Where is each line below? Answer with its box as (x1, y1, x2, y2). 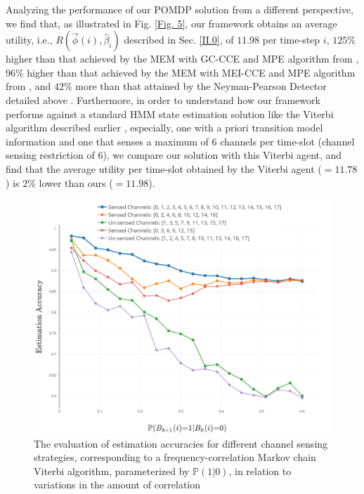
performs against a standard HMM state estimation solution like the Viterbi (6, 106, 334, 121)
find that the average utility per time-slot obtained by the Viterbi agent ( (6, 161, 322, 176)
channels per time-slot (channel (220, 134, 355, 148)
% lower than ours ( (27, 175, 113, 190)
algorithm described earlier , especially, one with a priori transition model (6, 120, 323, 135)
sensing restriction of (6, 148, 95, 162)
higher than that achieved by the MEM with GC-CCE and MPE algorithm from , (6, 51, 359, 66)
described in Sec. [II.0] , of (124, 32, 234, 47)
